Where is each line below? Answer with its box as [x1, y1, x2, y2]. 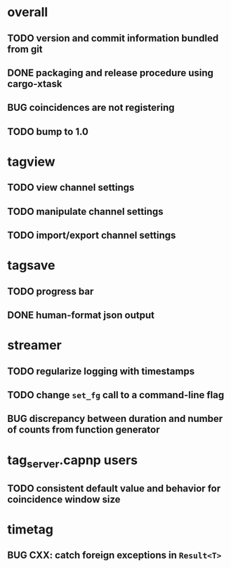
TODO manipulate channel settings [7, 205, 164, 218]
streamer [7, 338, 62, 353]
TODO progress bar [7, 285, 94, 297]
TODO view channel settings [7, 182, 135, 194]
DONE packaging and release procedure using [7, 67, 214, 79]
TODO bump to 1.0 [7, 126, 89, 138]
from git [7, 43, 44, 55]
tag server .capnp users [7, 452, 138, 470]
